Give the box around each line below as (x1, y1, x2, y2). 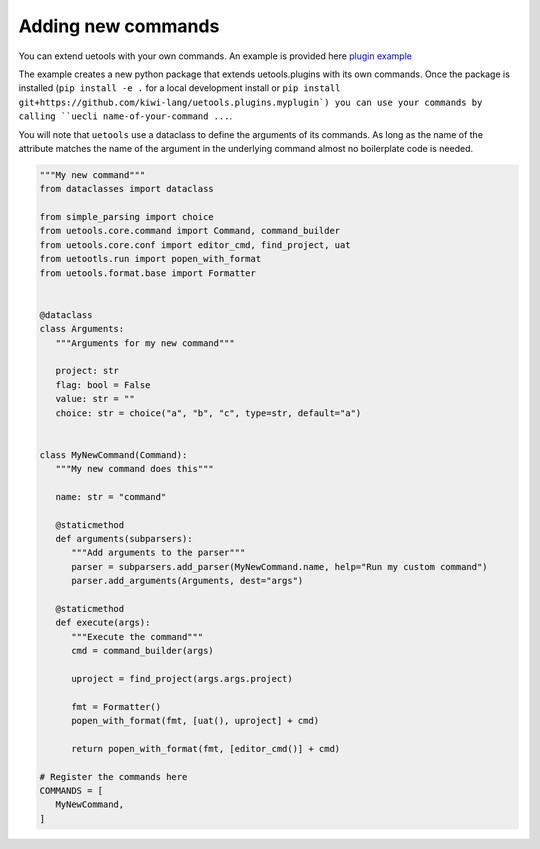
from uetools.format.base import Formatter (39, 267, 257, 279)
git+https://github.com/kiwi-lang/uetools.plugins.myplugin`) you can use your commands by (18, 96, 483, 108)
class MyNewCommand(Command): (39, 449, 188, 460)
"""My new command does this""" (55, 463, 214, 475)
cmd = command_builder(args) (71, 645, 214, 657)
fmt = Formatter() (71, 701, 162, 712)
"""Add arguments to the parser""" (71, 547, 246, 559)
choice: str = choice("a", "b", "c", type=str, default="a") (55, 407, 362, 419)
